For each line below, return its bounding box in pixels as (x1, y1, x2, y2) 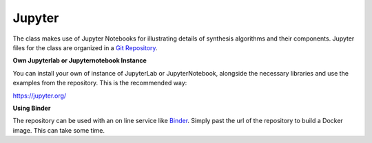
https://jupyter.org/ (12, 91, 67, 100)
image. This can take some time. (12, 126, 105, 134)
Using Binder (12, 104, 51, 112)
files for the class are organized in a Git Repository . (12, 43, 158, 52)
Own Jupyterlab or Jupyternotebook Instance (12, 56, 147, 65)
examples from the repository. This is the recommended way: (12, 79, 187, 87)
